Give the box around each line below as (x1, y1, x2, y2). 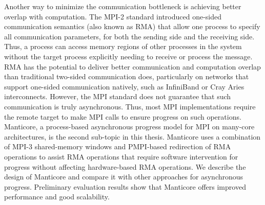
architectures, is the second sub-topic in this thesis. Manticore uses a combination (4, 131, 261, 142)
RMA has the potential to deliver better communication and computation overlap (4, 61, 261, 72)
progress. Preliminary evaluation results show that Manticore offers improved (4, 181, 246, 192)
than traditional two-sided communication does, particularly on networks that (4, 71, 249, 82)
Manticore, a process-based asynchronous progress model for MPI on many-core (4, 121, 255, 132)
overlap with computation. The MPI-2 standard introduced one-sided (4, 11, 222, 21)
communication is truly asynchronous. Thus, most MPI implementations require (4, 101, 256, 111)
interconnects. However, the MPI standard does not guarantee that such (4, 91, 231, 102)
